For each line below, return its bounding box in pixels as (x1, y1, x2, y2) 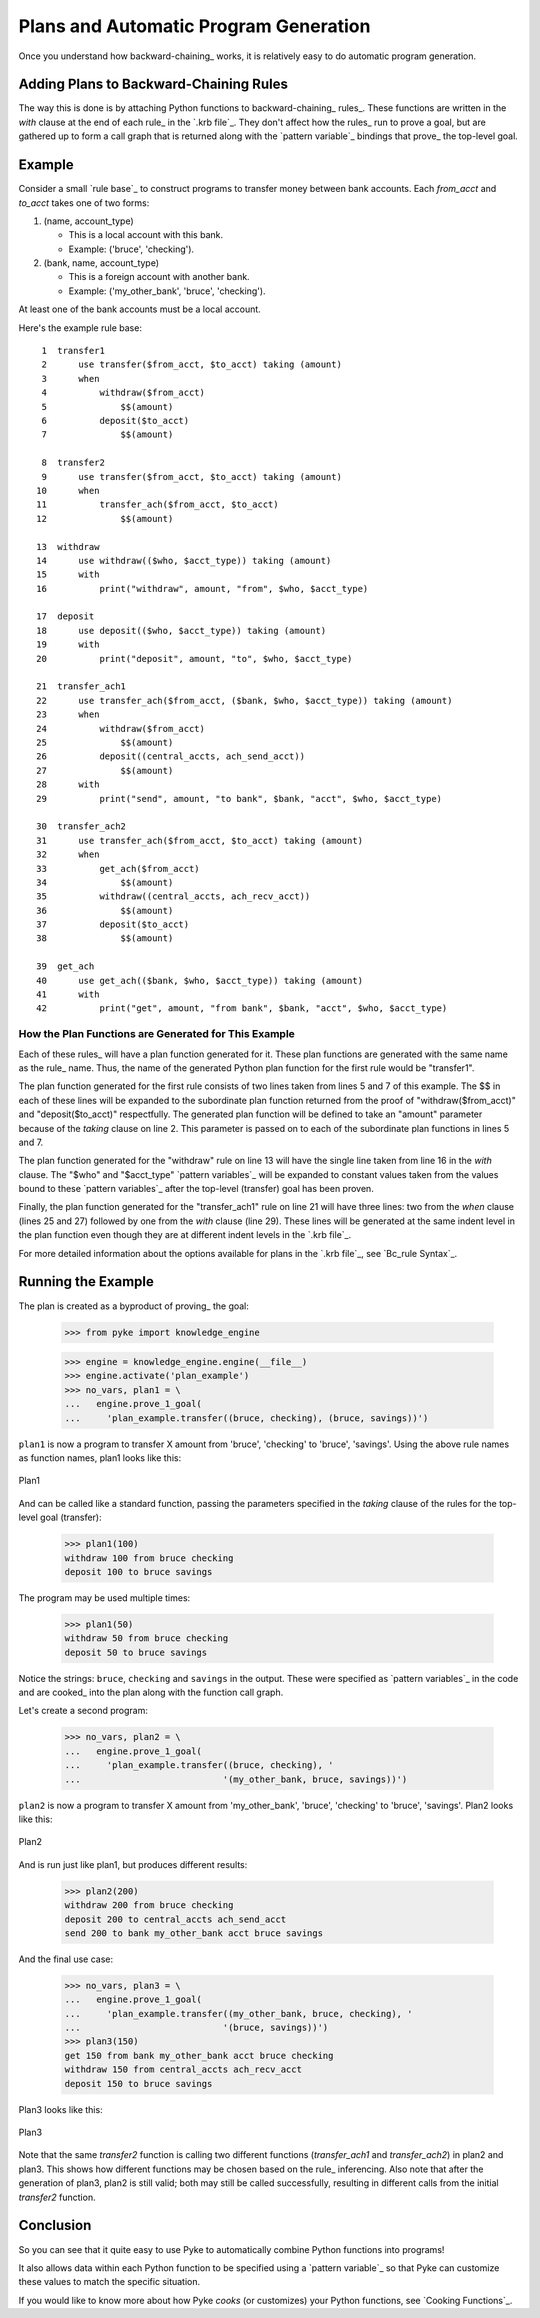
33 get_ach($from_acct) (36, 863, 200, 874)
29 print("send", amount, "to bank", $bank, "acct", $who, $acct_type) (36, 793, 443, 804)
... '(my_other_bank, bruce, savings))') (64, 1773, 408, 1785)
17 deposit (36, 611, 95, 622)
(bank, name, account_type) (43, 257, 160, 269)
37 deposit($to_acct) (36, 919, 190, 930)
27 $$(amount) (36, 765, 174, 776)
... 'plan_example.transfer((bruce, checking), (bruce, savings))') (64, 1412, 429, 1424)
